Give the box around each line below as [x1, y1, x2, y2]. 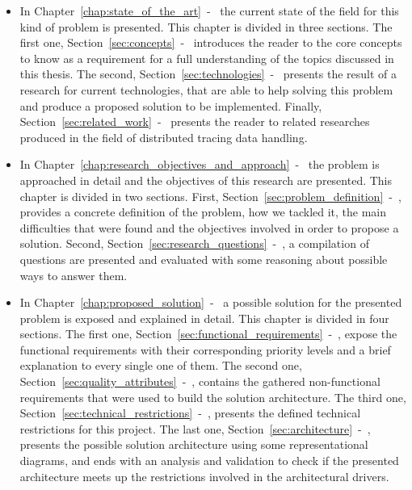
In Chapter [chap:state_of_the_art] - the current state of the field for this [19, 2, 399, 19]
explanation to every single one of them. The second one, [19, 357, 302, 374]
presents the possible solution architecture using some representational [19, 436, 368, 453]
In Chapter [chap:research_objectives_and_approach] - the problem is [19, 156, 380, 173]
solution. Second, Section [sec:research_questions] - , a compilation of [19, 235, 369, 252]
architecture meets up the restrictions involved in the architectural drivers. [19, 467, 389, 484]
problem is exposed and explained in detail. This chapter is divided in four [19, 309, 389, 326]
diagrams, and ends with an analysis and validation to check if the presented [19, 452, 399, 469]
